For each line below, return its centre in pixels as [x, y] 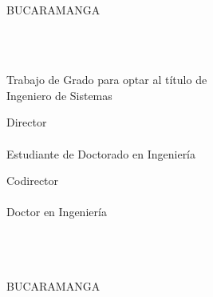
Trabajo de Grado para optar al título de [107, 80]
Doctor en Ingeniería [57, 212]
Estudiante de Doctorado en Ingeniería [101, 153]
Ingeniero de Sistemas [59, 95]
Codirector [33, 181]
